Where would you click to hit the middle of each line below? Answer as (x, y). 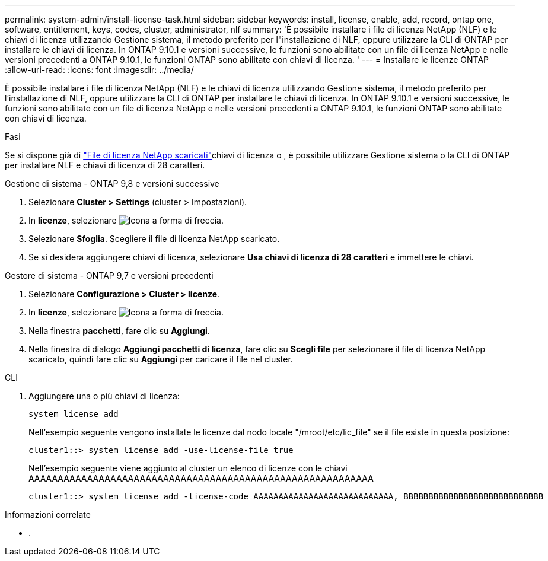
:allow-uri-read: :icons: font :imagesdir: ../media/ (99, 70)
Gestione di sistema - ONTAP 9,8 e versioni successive (112, 184)
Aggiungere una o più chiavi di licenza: (104, 396)
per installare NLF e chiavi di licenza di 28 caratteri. (105, 165)
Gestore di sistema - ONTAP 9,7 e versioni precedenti (109, 275)
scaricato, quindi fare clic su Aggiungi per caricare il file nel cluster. (161, 359)
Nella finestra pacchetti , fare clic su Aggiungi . (119, 331)
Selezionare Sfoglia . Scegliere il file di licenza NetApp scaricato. (154, 239)
